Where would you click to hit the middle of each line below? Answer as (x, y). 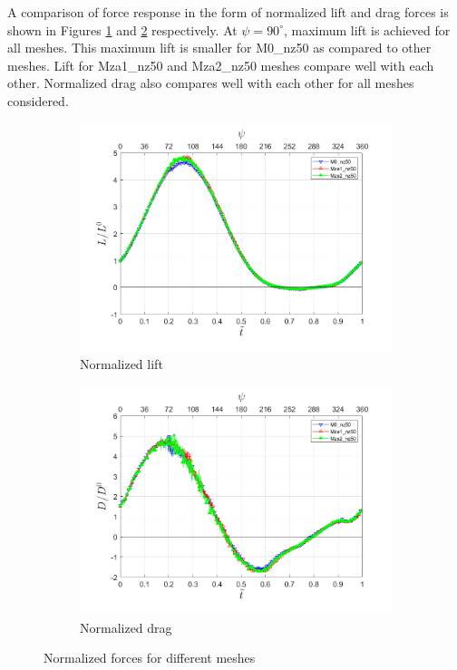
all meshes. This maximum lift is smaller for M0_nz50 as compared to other (219, 48)
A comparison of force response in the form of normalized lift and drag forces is (228, 12)
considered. (38, 100)
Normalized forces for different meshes (150, 658)
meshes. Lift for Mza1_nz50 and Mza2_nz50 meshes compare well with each (221, 65)
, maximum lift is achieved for (367, 29)
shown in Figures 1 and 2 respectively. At (122, 29)
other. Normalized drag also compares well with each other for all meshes (211, 83)
